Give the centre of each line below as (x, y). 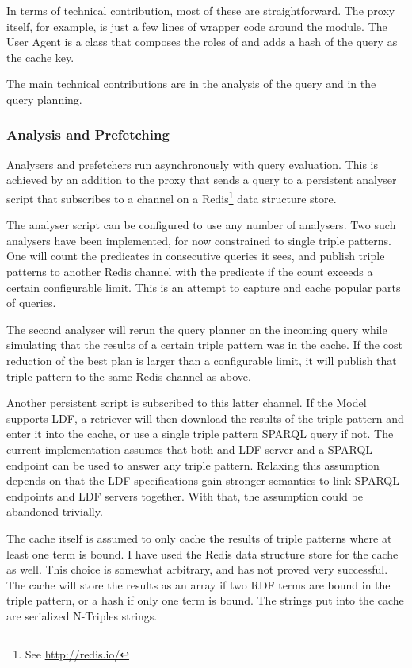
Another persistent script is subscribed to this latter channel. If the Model (187, 403)
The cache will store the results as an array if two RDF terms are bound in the (198, 584)
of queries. (31, 303)
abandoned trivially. (55, 511)
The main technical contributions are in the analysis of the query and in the (191, 84)
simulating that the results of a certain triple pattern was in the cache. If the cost (204, 345)
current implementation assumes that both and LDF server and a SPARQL (190, 449)
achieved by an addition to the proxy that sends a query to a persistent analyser (202, 180)
